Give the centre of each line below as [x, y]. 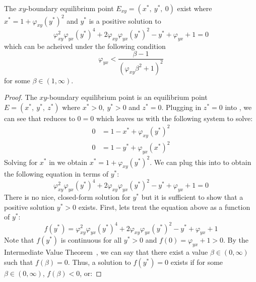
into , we [238, 107]
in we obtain [68, 162]
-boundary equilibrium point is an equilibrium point [127, 97]
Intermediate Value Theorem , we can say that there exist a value [106, 252]
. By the [236, 240]
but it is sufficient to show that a [192, 197]
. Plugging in [181, 107]
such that [19, 262]
